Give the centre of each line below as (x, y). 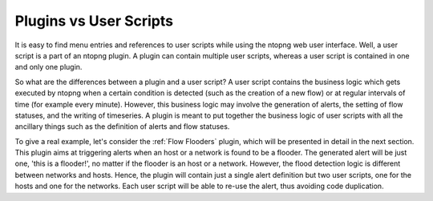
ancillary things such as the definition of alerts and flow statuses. (122, 127)
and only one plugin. (49, 67)
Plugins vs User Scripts (94, 21)
